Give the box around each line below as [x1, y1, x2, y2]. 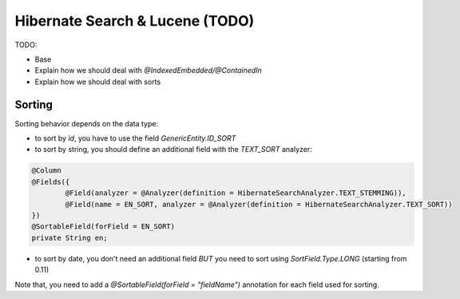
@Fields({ [31, 177, 70, 186]
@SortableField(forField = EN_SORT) [31, 222, 176, 231]
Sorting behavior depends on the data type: [14, 118, 159, 128]
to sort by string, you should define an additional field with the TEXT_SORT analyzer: [34, 145, 313, 154]
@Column [31, 166, 61, 175]
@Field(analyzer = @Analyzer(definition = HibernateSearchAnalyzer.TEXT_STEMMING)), [65, 189, 406, 197]
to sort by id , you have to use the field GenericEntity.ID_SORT [34, 134, 236, 143]
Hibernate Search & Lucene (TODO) [14, 12, 255, 30]
